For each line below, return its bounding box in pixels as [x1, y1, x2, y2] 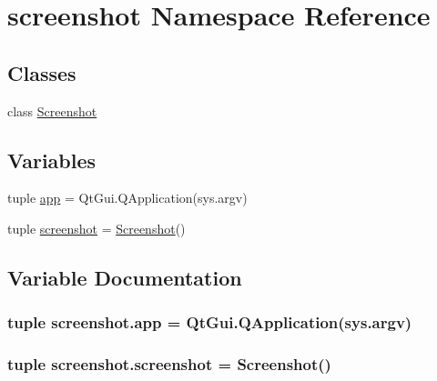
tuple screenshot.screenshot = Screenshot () [7, 353, 331, 376]
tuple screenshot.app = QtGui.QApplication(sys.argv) [7, 311, 412, 334]
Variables [7, 145, 97, 174]
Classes [7, 58, 76, 86]
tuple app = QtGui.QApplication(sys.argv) [7, 188, 248, 207]
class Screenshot [7, 101, 97, 120]
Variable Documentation [7, 263, 242, 291]
